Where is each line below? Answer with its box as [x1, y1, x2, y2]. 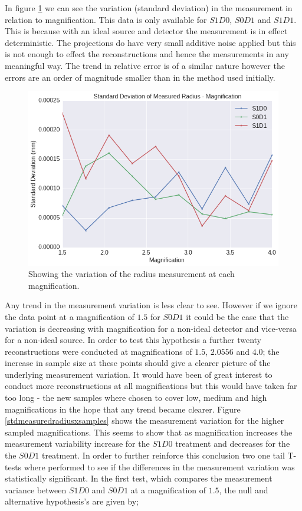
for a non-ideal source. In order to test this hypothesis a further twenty [5, 334, 262, 346]
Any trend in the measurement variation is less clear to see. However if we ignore [5, 299, 297, 311]
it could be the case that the [186, 310, 289, 322]
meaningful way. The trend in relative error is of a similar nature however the [5, 59, 285, 71]
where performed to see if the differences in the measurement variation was [24, 460, 295, 473]
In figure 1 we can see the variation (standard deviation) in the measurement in [5, 2, 293, 14]
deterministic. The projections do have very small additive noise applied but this [5, 36, 296, 48]
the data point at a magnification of [5, 310, 134, 322]
